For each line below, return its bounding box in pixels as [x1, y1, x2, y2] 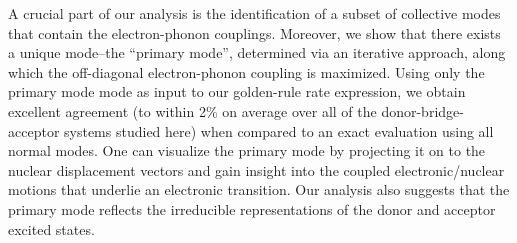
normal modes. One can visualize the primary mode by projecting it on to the [8, 140, 486, 161]
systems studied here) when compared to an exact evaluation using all [64, 120, 494, 141]
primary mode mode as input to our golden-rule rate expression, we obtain [8, 81, 466, 102]
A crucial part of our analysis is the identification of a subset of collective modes [8, 3, 501, 23]
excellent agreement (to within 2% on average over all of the [8, 100, 377, 121]
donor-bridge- [381, 100, 464, 121]
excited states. [8, 218, 95, 239]
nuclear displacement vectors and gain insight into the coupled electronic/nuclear [8, 159, 505, 180]
